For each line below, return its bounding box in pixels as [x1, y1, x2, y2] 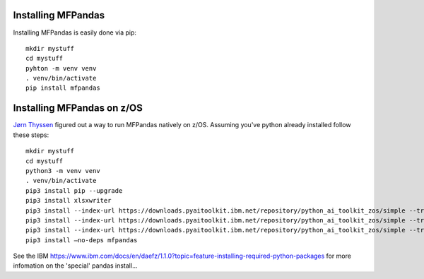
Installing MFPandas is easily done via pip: [13, 28, 137, 37]
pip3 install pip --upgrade [25, 186, 123, 194]
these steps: [13, 131, 49, 139]
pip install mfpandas [25, 84, 100, 92]
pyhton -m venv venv [25, 64, 97, 72]
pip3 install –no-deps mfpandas [25, 236, 138, 244]
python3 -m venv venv [25, 167, 100, 174]
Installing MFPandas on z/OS [13, 102, 143, 114]
